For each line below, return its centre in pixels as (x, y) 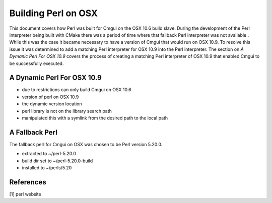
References (28, 182)
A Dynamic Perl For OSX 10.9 (55, 78)
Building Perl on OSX (54, 13)
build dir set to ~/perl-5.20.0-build (57, 161)
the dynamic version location (52, 104)
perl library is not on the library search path (67, 111)
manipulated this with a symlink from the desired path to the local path (95, 118)
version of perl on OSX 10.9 (50, 97)
